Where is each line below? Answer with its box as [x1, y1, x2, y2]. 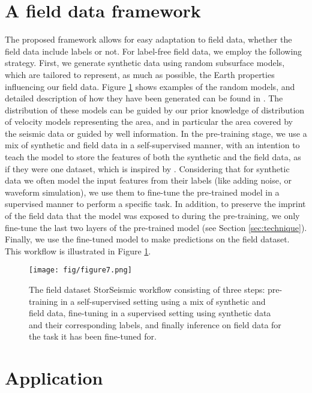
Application [5, 365, 103, 390]
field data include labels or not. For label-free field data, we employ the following [5, 44, 302, 57]
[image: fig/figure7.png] [29, 266, 132, 275]
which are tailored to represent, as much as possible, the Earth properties [5, 68, 275, 80]
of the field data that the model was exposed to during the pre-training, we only [5, 209, 300, 222]
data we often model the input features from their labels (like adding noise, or [5, 174, 292, 187]
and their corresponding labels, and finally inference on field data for [29, 318, 281, 331]
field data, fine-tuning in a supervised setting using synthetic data [29, 307, 271, 319]
